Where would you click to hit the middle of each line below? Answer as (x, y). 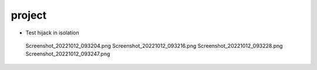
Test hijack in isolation (52, 33)
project (29, 15)
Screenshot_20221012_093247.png (68, 54)
